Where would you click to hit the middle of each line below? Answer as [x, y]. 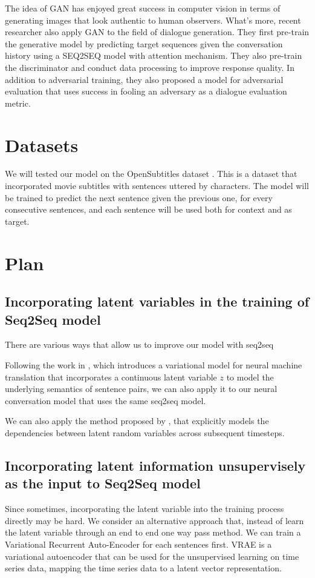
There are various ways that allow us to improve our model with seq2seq [139, 344]
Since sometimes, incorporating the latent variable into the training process [145, 509]
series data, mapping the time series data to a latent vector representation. [143, 568]
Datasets [42, 144]
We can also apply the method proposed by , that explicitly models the [137, 421]
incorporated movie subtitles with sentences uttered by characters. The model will [157, 186]
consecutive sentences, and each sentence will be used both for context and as [148, 209]
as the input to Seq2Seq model [103, 483]
